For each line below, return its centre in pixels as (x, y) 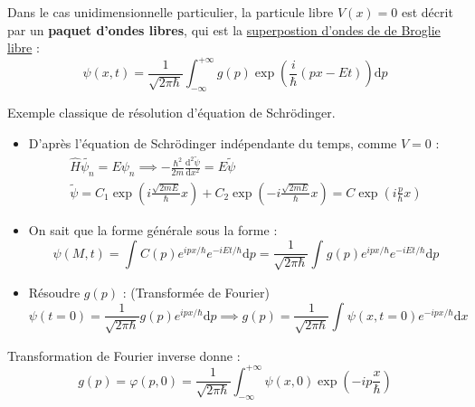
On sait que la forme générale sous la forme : (153, 230)
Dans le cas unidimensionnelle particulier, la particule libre (171, 12)
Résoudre (54, 293)
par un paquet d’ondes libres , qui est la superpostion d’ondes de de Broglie (224, 29)
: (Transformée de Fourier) (196, 293)
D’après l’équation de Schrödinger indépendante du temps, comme (213, 142)
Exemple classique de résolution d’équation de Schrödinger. (171, 113)
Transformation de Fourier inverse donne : (124, 355)
